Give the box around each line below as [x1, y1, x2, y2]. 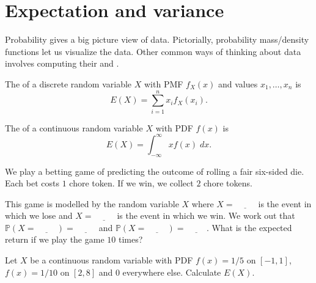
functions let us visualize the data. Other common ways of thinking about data [5, 45, 301, 57]
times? [118, 233, 143, 246]
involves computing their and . [5, 57, 119, 70]
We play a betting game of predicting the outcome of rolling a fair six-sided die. [5, 164, 304, 177]
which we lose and [5, 209, 73, 222]
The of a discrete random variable [5, 77, 132, 90]
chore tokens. [204, 177, 252, 189]
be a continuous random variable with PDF [30, 254, 193, 266]
